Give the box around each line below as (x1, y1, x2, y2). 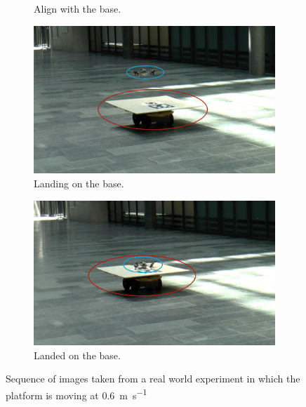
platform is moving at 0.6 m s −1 (6, 386, 147, 402)
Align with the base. (34, 1, 121, 15)
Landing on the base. (34, 176, 124, 190)
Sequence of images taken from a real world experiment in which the (6, 371, 300, 386)
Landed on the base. (34, 347, 121, 362)
